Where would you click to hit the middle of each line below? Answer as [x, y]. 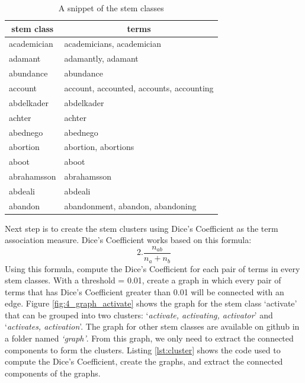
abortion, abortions [99, 147]
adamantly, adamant [101, 58]
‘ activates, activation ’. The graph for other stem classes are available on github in [152, 326]
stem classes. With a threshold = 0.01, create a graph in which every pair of [143, 280]
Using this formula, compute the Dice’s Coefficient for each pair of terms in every [152, 268]
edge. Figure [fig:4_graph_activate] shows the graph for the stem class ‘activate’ [151, 303]
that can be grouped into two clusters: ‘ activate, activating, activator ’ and [139, 315]
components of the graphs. [53, 373]
